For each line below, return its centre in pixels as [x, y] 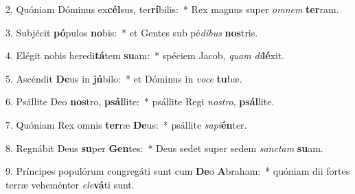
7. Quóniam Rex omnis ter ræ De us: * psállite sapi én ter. [126, 124]
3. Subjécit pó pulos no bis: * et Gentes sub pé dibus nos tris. [132, 32]
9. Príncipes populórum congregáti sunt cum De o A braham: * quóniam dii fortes [178, 171]
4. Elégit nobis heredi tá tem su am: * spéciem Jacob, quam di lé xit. [145, 55]
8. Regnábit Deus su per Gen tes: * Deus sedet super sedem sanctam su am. [164, 148]
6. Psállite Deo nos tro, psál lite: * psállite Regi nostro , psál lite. [140, 101]
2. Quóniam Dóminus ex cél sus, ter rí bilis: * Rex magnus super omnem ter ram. [172, 9]
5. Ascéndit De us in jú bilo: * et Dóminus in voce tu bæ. [124, 78]
